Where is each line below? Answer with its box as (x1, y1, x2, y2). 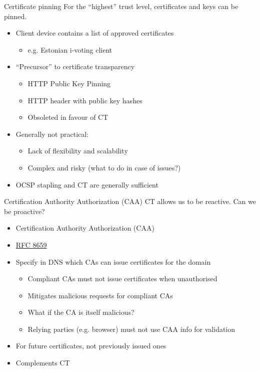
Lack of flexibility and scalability (27, 145, 128, 156)
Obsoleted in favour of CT (27, 112, 108, 122)
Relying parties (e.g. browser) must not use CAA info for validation (27, 323, 235, 334)
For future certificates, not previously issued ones (15, 340, 166, 351)
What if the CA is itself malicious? (27, 307, 134, 317)
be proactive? (4, 206, 45, 216)
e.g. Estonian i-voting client (27, 44, 112, 55)
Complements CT (15, 357, 70, 368)
